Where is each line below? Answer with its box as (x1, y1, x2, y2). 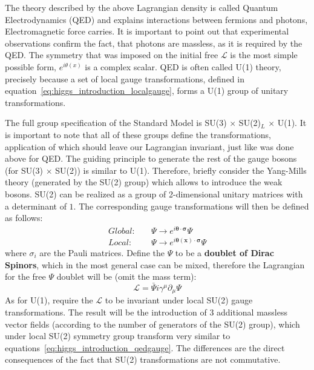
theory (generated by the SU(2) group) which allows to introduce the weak (5, 176, 283, 188)
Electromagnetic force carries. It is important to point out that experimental (5, 25, 289, 38)
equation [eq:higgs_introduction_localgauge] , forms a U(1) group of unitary (5, 84, 289, 97)
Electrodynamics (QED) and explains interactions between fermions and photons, (5, 13, 308, 25)
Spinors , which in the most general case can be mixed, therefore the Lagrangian (5, 258, 305, 271)
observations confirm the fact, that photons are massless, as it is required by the (5, 36, 303, 49)
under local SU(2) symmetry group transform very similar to (5, 329, 231, 342)
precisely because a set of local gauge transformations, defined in (5, 72, 244, 85)
